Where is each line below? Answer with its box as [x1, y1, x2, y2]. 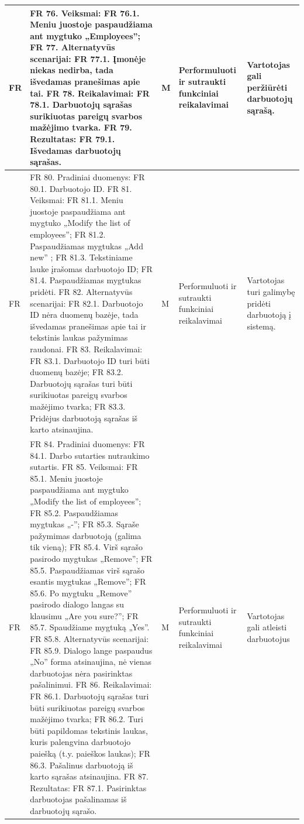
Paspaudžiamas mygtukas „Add [30, 239, 143, 252]
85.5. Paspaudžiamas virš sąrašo [30, 564, 145, 576]
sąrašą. [247, 104, 275, 116]
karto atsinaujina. [30, 423, 94, 435]
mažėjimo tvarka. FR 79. [30, 121, 132, 133]
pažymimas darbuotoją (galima [30, 529, 141, 541]
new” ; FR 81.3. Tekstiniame [30, 251, 133, 263]
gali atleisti [247, 621, 287, 633]
